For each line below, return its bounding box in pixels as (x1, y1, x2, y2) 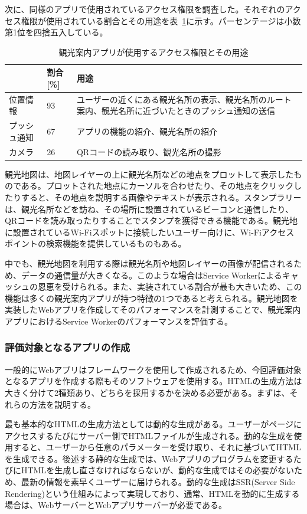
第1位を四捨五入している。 (5, 26, 108, 38)
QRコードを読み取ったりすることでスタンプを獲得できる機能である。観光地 (5, 214, 298, 227)
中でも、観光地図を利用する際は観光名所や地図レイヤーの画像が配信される (5, 257, 294, 269)
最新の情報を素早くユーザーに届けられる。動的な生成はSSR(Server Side (21, 476, 295, 488)
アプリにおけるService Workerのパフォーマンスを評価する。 (5, 315, 233, 327)
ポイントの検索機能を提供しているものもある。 (5, 237, 187, 250)
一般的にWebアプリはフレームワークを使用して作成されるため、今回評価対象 (5, 363, 302, 375)
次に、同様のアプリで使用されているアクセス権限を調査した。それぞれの (5, 3, 285, 15)
